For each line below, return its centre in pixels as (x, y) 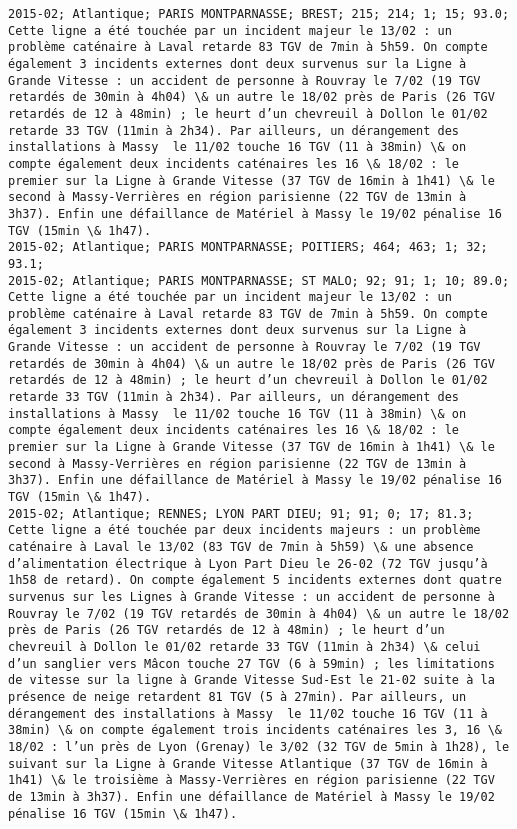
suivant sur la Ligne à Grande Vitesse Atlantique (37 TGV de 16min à (248, 763)
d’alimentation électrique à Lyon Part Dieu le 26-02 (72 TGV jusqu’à (248, 563)
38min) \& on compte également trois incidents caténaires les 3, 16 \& (255, 730)
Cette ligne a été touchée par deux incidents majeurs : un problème (244, 530)
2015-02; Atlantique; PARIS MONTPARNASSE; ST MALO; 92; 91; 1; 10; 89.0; (259, 280)
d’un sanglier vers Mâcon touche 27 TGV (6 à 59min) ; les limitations (251, 663)
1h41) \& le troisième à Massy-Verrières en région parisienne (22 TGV (251, 780)
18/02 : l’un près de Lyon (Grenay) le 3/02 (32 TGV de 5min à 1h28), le (259, 746)
